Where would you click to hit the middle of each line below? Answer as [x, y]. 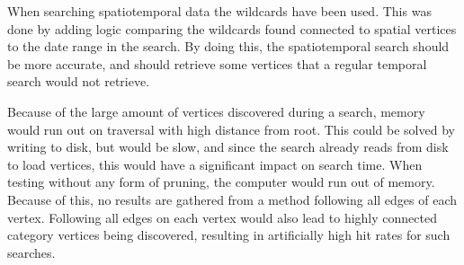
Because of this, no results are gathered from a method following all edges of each [232, 199]
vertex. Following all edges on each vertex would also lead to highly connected [222, 217]
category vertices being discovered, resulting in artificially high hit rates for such [229, 235]
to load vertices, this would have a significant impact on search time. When [215, 164]
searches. [31, 252]
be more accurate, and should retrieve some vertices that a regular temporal [217, 63]
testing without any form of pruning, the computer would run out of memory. [221, 182]
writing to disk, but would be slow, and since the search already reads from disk [228, 147]
